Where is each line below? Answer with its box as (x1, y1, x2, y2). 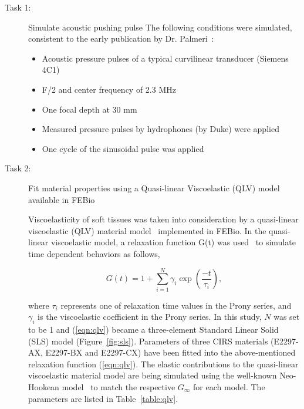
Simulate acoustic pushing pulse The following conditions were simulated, (28, 21, 292, 33)
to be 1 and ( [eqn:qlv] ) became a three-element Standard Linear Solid (28, 323, 279, 336)
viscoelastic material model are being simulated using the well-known (28, 369, 277, 381)
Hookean (28, 380, 59, 393)
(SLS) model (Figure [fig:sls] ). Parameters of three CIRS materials (28, 334, 268, 347)
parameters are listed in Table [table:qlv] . (28, 392, 178, 404)
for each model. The (193, 380, 265, 393)
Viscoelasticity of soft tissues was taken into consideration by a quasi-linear (28, 213, 299, 225)
